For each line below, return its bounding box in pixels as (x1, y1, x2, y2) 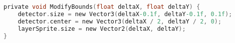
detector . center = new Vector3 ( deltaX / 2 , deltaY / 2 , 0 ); (17, 18, 222, 25)
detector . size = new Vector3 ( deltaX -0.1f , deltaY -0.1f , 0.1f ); (17, 10, 233, 18)
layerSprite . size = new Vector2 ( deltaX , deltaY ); (17, 25, 186, 32)
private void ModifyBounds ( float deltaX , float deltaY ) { (3, 3, 200, 10)
